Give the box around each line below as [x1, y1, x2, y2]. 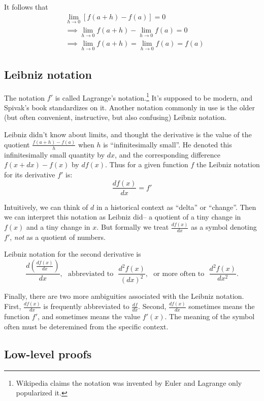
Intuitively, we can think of [4, 201, 88, 212]
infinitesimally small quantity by [4, 149, 105, 160]
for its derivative [4, 169, 55, 179]
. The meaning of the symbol [164, 311, 255, 322]
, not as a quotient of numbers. [10, 231, 106, 242]
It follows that [4, 2, 48, 12]
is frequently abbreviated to [43, 301, 129, 312]
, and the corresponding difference [115, 149, 220, 160]
